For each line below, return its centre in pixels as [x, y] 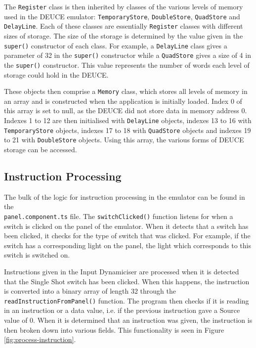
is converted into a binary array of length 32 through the [90, 291]
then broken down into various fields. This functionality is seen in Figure [114, 329]
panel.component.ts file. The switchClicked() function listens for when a [119, 216]
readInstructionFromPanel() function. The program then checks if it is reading [127, 300]
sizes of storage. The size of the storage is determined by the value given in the [124, 35]
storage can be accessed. [41, 149]
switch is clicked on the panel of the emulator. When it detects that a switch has [126, 226]
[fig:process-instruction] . [40, 339]
